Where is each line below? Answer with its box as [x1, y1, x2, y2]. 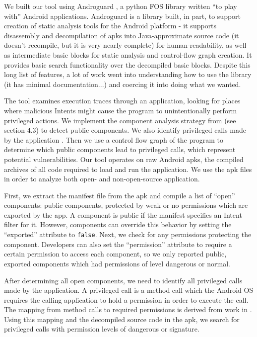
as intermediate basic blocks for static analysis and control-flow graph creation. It [4, 49, 252, 60]
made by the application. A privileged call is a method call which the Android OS [4, 285, 254, 295]
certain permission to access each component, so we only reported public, [4, 249, 227, 259]
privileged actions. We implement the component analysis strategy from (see [4, 115, 236, 125]
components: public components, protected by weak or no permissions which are [4, 200, 248, 210]
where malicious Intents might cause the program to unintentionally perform [4, 105, 237, 115]
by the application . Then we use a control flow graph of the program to [4, 134, 224, 145]
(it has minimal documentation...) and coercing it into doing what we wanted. [4, 79, 241, 89]
